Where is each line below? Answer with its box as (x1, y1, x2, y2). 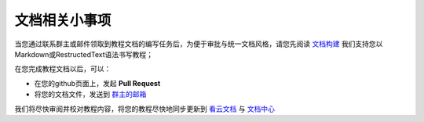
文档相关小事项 (14, 12, 111, 29)
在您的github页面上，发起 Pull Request (34, 78, 161, 88)
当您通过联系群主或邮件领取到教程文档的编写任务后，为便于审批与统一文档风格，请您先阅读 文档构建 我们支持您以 (14, 39, 383, 48)
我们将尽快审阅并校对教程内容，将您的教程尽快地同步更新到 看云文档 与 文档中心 (14, 104, 275, 113)
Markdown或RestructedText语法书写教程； (14, 49, 153, 59)
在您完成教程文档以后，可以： (14, 64, 111, 74)
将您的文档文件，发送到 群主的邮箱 (34, 90, 147, 99)
